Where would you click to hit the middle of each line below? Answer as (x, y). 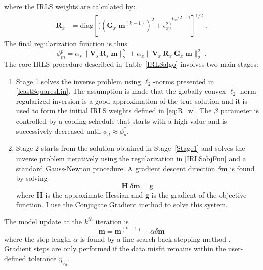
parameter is (240, 111)
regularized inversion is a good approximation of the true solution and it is (131, 101)
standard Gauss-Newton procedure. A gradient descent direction (116, 168)
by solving (32, 178)
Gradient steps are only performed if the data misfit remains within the (115, 248)
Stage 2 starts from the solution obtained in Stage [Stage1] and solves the (130, 148)
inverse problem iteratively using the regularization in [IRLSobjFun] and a (131, 158)
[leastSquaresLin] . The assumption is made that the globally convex (121, 91)
